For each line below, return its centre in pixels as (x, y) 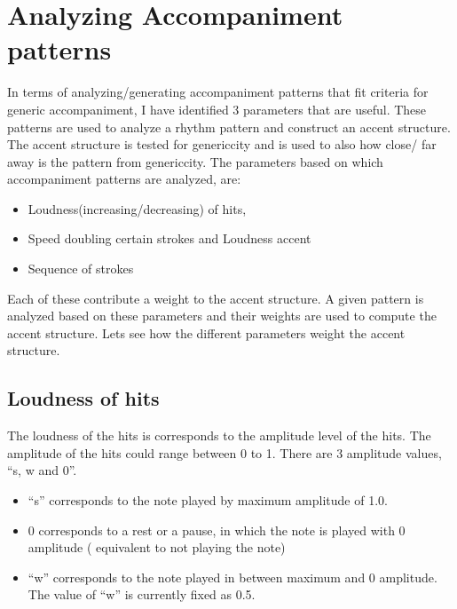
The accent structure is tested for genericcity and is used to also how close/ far (222, 144)
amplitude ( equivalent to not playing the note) (157, 547)
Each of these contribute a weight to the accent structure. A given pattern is (216, 298)
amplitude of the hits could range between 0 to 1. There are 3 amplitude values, (225, 452)
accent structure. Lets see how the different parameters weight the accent (206, 332)
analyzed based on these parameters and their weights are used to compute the (222, 316)
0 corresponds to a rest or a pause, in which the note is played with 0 (217, 530)
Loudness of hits (83, 398)
